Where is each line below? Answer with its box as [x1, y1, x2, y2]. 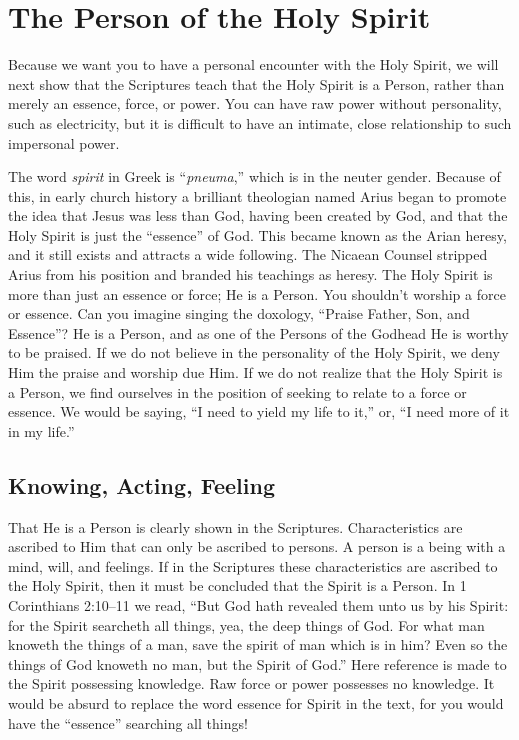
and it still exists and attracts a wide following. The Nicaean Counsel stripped [8, 244, 488, 265]
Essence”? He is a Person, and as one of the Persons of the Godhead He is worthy [8, 322, 509, 343]
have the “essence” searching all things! [8, 712, 248, 733]
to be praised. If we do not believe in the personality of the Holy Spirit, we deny [8, 342, 500, 363]
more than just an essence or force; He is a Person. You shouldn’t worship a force [8, 283, 506, 304]
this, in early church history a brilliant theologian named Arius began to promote [8, 185, 507, 206]
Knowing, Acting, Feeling [8, 469, 275, 500]
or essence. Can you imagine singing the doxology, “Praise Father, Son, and [8, 303, 470, 324]
